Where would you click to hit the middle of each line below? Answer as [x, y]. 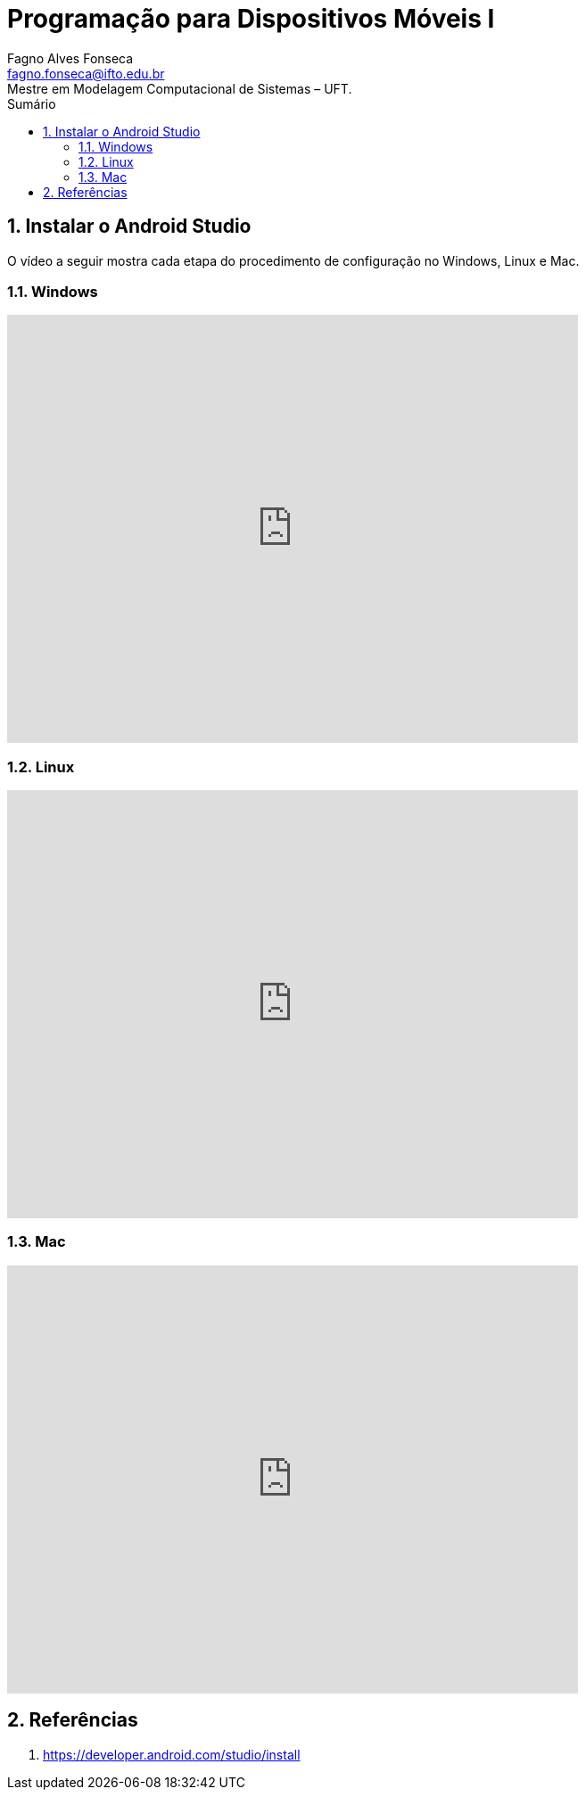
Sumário [32, 103]
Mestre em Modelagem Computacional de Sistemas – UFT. [180, 88]
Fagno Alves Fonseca [70, 58]
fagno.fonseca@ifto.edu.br [86, 73]
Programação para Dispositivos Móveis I [251, 19]
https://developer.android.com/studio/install [172, 1754]
